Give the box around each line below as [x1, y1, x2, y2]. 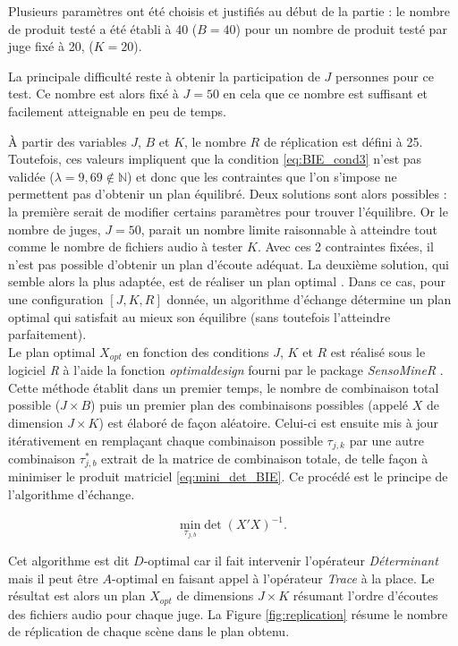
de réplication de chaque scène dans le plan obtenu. [8, 622, 290, 641]
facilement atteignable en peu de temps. [8, 101, 226, 120]
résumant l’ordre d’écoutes [293, 586, 438, 605]
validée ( [8, 166, 55, 185]
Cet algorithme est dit [8, 550, 130, 569]
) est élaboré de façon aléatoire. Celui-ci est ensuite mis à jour [98, 412, 438, 431]
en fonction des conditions [126, 342, 269, 361]
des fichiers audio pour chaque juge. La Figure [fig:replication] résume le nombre [8, 604, 448, 623]
